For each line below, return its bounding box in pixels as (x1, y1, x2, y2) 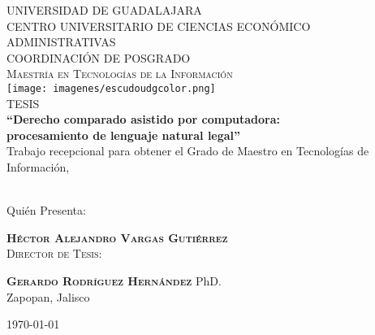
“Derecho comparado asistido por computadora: (6, 111, 281, 128)
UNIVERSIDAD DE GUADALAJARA (6, 2, 202, 18)
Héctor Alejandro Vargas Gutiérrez (6, 228, 228, 246)
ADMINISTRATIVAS (6, 33, 116, 50)
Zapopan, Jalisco (6, 288, 90, 305)
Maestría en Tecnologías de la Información (6, 65, 233, 82)
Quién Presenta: (6, 202, 86, 219)
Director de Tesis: (6, 245, 102, 262)
